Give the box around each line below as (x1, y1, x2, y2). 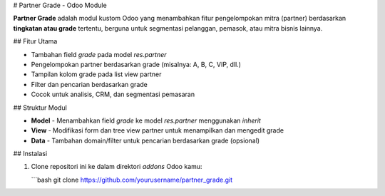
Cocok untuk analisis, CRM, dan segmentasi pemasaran (31, 90, 195, 99)
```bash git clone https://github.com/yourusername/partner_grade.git (31, 175, 233, 184)
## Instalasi (13, 150, 48, 158)
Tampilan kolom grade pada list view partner (31, 70, 162, 78)
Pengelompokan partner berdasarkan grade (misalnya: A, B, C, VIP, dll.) (31, 60, 242, 68)
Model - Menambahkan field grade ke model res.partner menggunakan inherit (31, 116, 262, 125)
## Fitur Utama (13, 37, 58, 46)
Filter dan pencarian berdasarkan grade (31, 80, 148, 88)
